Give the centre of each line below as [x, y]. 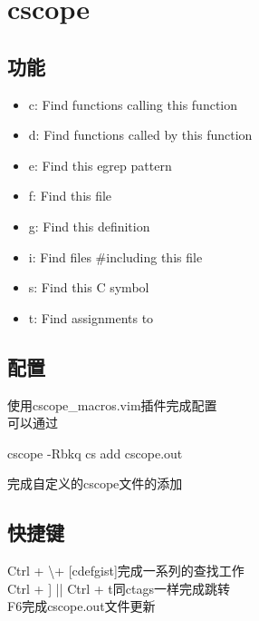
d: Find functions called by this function [140, 135]
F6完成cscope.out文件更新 [82, 606]
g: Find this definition [89, 226]
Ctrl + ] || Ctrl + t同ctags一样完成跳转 [119, 588]
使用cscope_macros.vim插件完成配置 [112, 404]
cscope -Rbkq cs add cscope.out [95, 453]
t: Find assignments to [91, 317]
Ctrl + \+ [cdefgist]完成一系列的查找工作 [126, 571]
